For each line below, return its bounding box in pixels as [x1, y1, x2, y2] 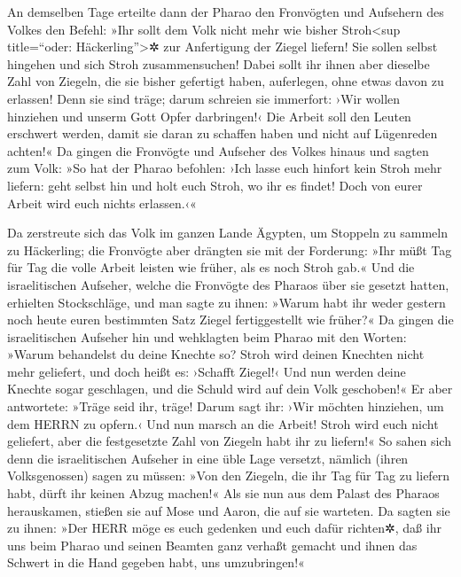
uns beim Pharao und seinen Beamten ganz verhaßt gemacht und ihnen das [7, 535, 418, 554]
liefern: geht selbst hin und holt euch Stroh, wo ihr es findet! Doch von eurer [7, 175, 423, 194]
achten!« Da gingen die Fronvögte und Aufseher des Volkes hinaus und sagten [7, 141, 429, 160]
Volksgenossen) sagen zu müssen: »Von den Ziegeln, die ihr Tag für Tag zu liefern [7, 466, 450, 485]
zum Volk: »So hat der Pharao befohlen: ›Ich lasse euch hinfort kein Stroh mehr [7, 159, 442, 177]
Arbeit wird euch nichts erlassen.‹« [7, 193, 197, 212]
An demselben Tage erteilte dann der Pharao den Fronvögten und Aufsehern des [7, 3, 444, 20]
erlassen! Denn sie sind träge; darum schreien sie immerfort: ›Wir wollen [7, 89, 401, 107]
